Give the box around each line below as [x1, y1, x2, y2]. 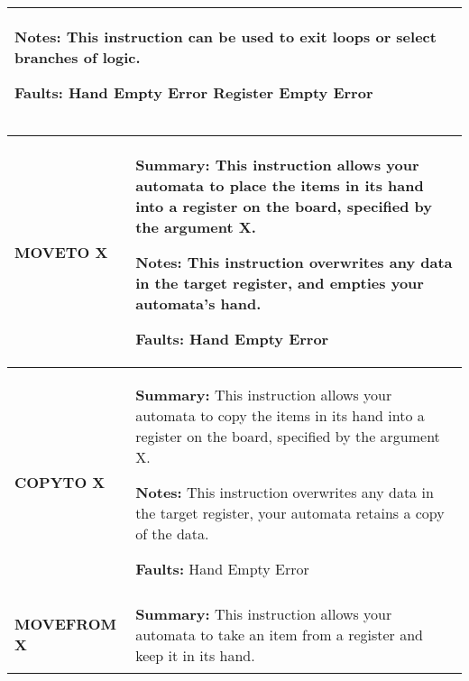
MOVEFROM [14, 613, 116, 634]
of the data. [135, 523, 209, 544]
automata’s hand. [135, 293, 262, 314]
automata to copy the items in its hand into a [135, 405, 425, 426]
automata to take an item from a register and [135, 623, 424, 645]
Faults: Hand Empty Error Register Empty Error [14, 82, 373, 103]
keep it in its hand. [135, 644, 255, 666]
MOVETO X [14, 241, 108, 262]
